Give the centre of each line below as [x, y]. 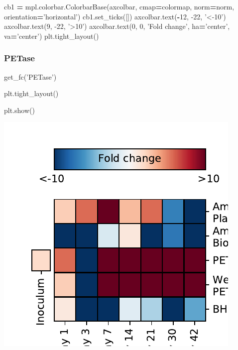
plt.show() [19, 110]
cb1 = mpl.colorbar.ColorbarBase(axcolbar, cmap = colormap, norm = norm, [119, 6]
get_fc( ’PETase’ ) [30, 76]
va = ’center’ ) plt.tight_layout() [52, 36]
